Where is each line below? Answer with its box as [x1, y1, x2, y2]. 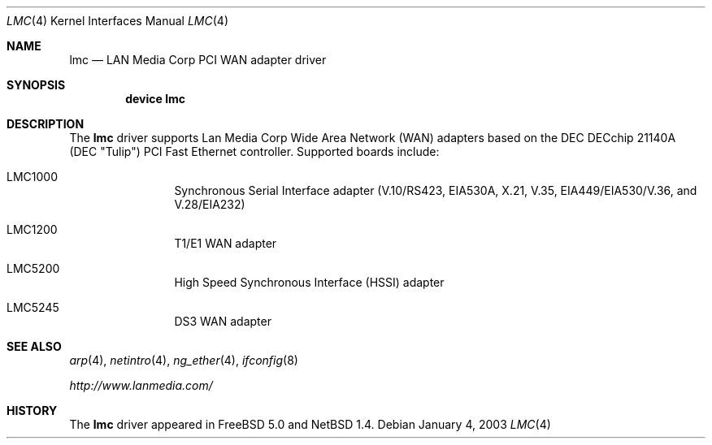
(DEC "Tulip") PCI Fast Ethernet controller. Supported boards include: [69, 145, 440, 158]
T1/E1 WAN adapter [174, 236, 277, 250]
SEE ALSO [7, 339, 62, 353]
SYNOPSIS [7, 78, 66, 92]
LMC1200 [7, 222, 58, 236]
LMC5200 [7, 261, 60, 275]
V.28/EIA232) [174, 197, 245, 211]
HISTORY [7, 404, 58, 417]
